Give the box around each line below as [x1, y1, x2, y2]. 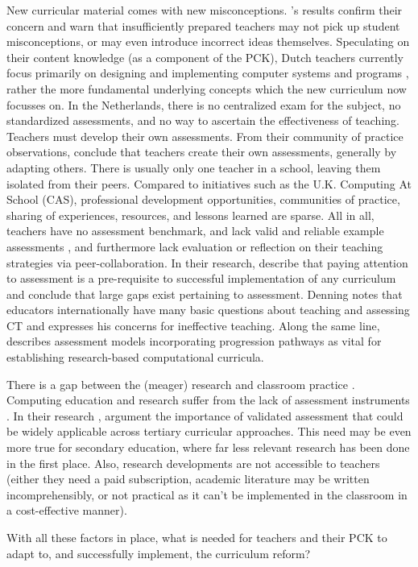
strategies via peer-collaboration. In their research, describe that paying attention [6, 254, 408, 271]
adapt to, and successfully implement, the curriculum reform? [6, 544, 311, 561]
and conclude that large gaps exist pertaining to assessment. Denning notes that [6, 285, 403, 302]
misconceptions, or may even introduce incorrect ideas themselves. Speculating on [6, 33, 410, 50]
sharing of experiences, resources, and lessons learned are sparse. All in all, [6, 206, 375, 223]
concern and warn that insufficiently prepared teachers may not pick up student [6, 17, 400, 34]
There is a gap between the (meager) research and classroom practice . [6, 375, 355, 392]
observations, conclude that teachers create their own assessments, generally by [6, 143, 397, 160]
